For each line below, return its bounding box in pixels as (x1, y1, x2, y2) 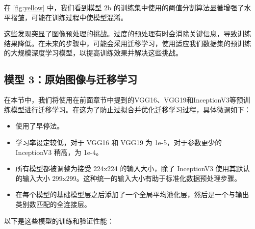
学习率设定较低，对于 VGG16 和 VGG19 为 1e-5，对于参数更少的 (15, 137, 222, 147)
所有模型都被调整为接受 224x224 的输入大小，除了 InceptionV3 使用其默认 (15, 163, 250, 174)
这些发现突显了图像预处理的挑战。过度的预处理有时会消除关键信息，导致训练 (4, 28, 251, 39)
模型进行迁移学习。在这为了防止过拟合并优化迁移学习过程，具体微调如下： (10, 104, 251, 114)
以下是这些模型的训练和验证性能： (4, 215, 114, 226)
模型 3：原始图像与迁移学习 (4, 72, 138, 87)
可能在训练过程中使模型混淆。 (31, 12, 127, 22)
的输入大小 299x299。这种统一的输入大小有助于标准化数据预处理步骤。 (15, 173, 241, 183)
